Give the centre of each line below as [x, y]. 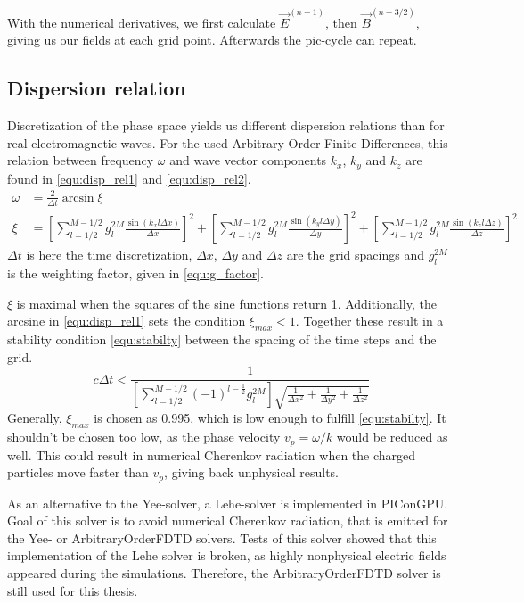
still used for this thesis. [73, 590]
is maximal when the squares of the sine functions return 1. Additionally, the [226, 303]
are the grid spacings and [355, 255]
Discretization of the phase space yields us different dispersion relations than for [226, 125]
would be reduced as [392, 437]
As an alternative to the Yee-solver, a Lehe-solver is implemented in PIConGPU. [228, 503]
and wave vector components [248, 160]
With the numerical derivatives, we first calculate [142, 22]
